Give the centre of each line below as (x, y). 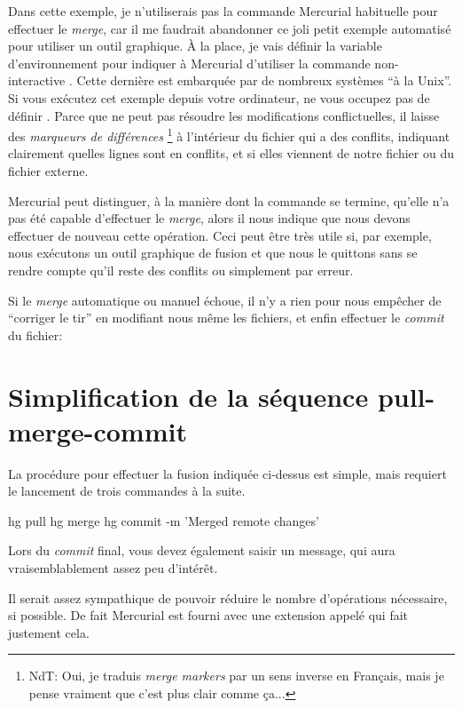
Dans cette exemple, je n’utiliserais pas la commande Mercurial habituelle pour (223, 11)
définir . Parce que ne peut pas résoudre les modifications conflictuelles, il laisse (224, 115)
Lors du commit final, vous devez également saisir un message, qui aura (202, 550)
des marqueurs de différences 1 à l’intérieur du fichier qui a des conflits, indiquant (229, 135)
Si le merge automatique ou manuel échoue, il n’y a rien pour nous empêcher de (225, 300)
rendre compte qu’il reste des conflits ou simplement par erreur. (181, 270)
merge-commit (98, 430)
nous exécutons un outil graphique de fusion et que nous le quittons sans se (213, 253)
